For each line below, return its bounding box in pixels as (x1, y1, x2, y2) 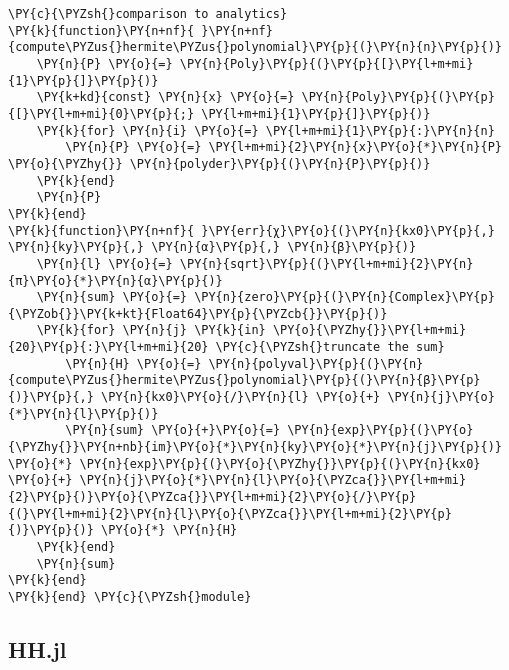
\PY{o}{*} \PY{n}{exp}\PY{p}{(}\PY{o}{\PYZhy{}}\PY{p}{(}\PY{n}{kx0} (8, 456, 481, 471)
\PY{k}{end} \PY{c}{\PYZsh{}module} (8, 589, 252, 604)
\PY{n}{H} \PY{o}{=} (65, 356, 202, 371)
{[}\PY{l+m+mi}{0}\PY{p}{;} (8, 106, 195, 121)
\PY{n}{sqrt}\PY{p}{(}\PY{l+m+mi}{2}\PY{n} (179, 256, 474, 271)
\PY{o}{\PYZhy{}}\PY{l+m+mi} (272, 323, 467, 338)
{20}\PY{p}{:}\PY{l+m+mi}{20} (8, 340, 209, 355)
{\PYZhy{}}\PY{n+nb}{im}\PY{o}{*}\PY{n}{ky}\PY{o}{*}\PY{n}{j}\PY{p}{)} (8, 440, 502, 455)
